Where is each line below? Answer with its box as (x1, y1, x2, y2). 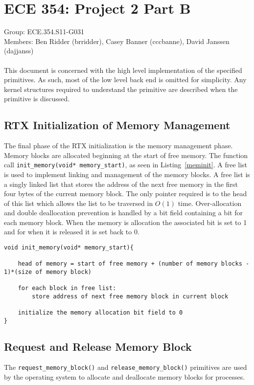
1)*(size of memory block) (4, 269, 92, 276)
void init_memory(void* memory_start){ (4, 244, 134, 251)
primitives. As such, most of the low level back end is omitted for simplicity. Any (4, 74, 247, 85)
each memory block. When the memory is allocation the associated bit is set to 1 (4, 217, 247, 227)
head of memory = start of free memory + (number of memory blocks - (18, 260, 250, 268)
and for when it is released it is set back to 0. (4, 226, 139, 237)
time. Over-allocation (178, 198, 242, 208)
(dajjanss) (4, 45, 34, 56)
